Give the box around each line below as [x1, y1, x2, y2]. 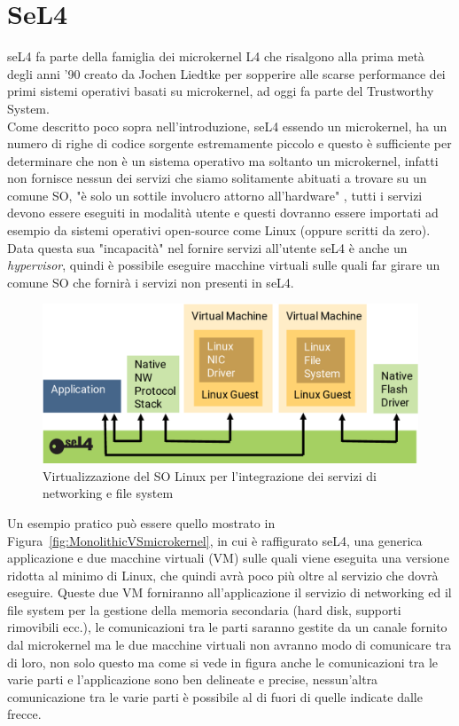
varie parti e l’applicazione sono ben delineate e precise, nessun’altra [7, 670, 378, 689]
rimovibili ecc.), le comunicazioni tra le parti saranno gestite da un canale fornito [7, 618, 447, 636]
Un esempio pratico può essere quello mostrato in [7, 513, 276, 532]
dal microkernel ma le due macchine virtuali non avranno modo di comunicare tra [7, 635, 452, 654]
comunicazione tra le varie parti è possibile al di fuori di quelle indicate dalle [7, 687, 423, 706]
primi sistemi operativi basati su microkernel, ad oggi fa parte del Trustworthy [7, 82, 434, 100]
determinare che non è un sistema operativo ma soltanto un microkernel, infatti [7, 151, 439, 170]
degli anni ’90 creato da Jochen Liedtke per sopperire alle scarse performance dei [7, 64, 446, 83]
